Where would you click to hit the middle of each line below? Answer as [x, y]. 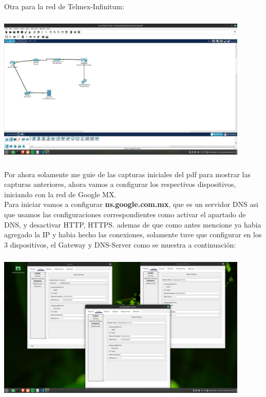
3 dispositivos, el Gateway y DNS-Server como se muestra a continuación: [120, 244]
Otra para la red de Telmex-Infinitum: [64, 6]
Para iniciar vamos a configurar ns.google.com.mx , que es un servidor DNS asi [131, 204]
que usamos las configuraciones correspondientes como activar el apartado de [125, 214]
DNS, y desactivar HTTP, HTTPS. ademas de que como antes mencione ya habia [133, 224]
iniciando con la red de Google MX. [60, 194]
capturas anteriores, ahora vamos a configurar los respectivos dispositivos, [120, 184]
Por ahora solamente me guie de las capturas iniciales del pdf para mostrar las [127, 174]
